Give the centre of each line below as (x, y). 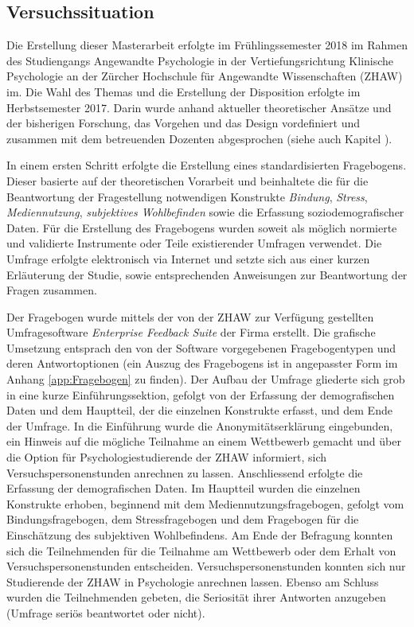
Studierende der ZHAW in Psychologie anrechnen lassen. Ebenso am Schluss (193, 581)
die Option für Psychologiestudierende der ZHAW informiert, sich (166, 457)
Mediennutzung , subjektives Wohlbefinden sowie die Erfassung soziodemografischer (205, 212)
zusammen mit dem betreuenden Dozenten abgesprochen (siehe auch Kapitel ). (199, 138)
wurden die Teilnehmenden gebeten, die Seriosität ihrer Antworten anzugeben (196, 597)
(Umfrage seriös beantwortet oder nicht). (106, 612)
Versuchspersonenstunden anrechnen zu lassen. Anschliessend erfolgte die (185, 472)
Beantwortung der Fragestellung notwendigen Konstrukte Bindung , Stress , (187, 196)
